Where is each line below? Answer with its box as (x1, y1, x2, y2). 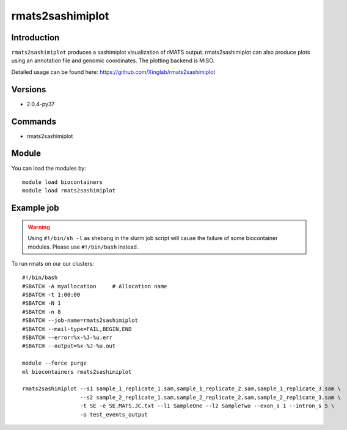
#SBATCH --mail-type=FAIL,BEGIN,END (22, 326, 132, 332)
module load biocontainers (22, 178, 103, 186)
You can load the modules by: (11, 164, 87, 172)
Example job (11, 203, 59, 213)
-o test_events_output (79, 411, 148, 418)
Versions (11, 84, 46, 95)
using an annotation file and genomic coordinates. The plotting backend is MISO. (11, 57, 215, 64)
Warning (27, 223, 50, 230)
